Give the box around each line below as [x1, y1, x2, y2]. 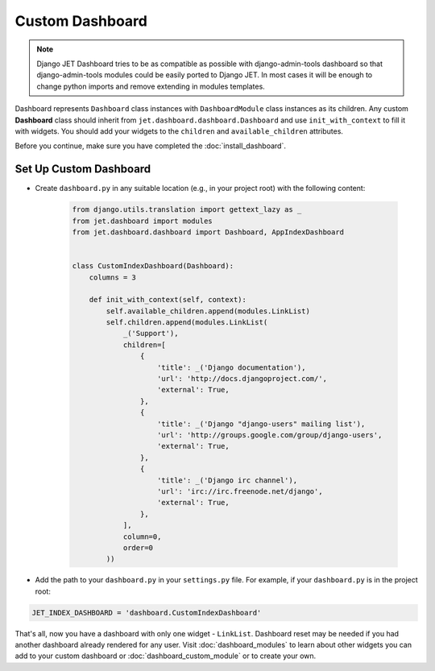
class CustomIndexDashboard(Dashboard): [72, 262, 234, 271]
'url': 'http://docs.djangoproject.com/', [157, 375, 328, 383]
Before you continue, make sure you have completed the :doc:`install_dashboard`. [14, 141, 286, 151]
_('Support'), [122, 329, 179, 338]
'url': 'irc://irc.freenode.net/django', [157, 487, 323, 495]
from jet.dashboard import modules [72, 216, 213, 226]
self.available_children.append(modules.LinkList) [106, 306, 310, 316]
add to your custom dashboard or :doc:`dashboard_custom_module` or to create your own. [14, 651, 317, 661]
